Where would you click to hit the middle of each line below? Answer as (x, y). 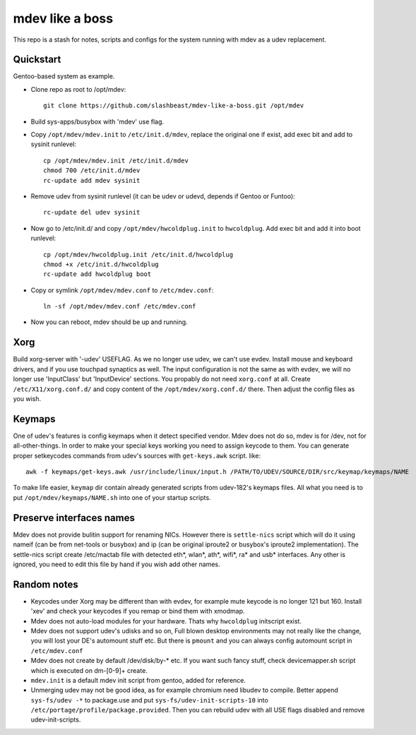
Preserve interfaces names (74, 518)
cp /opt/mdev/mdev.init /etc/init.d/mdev (116, 160)
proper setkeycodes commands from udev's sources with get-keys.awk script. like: (137, 455)
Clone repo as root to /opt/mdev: (78, 89)
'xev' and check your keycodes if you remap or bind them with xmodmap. (138, 611)
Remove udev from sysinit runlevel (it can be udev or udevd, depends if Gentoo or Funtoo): (163, 196)
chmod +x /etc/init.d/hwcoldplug (101, 264)
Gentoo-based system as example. (64, 76)
